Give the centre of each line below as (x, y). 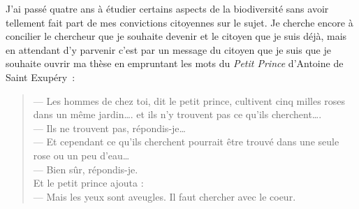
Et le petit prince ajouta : (88, 183)
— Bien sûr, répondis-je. (86, 169)
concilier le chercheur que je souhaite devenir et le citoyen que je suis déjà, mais (176, 36)
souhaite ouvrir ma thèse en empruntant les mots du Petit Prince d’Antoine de (175, 63)
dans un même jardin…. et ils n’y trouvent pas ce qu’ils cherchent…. (177, 114)
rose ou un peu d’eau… (81, 155)
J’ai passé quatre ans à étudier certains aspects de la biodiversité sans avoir (167, 8)
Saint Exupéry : (41, 77)
